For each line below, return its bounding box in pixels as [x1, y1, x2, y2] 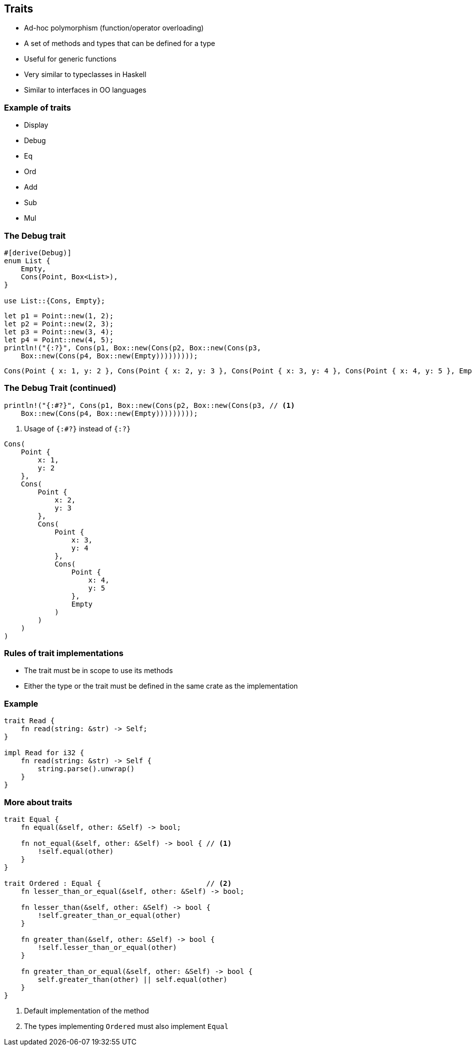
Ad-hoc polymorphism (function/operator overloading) [24, 24, 204, 33]
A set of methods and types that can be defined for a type [24, 39, 215, 48]
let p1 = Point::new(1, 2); [4, 311, 114, 320]
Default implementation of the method [24, 1006, 149, 1015]
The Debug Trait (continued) [4, 383, 116, 393]
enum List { [4, 256, 50, 265]
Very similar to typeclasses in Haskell [24, 70, 146, 79]
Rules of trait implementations [4, 648, 123, 659]
